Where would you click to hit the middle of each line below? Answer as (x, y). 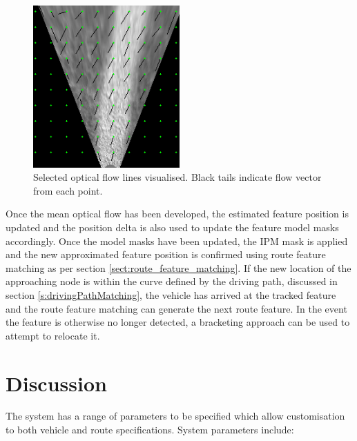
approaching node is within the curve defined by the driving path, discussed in (172, 281)
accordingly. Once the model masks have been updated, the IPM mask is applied (177, 241)
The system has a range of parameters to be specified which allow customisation (175, 416)
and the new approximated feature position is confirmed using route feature (166, 254)
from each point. (68, 190)
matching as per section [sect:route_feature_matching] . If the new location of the (178, 267)
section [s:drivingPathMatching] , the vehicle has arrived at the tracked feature (171, 294)
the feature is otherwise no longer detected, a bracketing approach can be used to (178, 322)
